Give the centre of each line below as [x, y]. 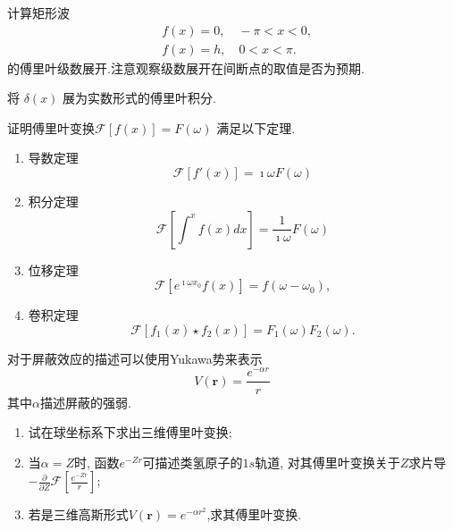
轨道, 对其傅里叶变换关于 [327, 462]
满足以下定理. [256, 127]
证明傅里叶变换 [51, 127]
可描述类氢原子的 [193, 462]
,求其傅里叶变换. [254, 514]
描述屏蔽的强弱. [85, 402]
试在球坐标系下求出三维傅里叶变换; [130, 432]
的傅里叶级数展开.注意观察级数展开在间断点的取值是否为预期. [186, 67]
